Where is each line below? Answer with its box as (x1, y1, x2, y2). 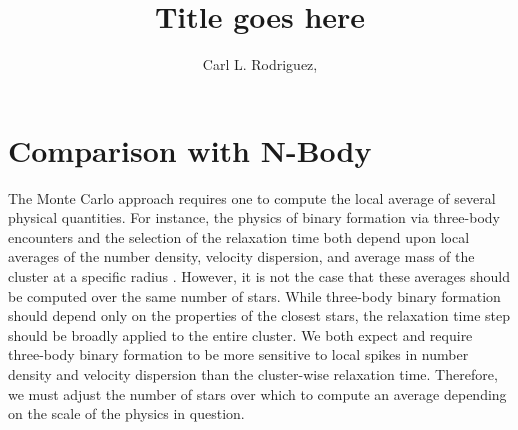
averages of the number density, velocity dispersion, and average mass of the (8, 246, 475, 267)
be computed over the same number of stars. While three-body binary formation (8, 285, 501, 306)
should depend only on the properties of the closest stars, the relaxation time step (8, 305, 510, 326)
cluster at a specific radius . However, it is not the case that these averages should (8, 266, 510, 287)
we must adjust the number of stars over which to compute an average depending (8, 383, 507, 404)
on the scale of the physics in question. (8, 403, 245, 424)
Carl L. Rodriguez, (202, 54, 318, 75)
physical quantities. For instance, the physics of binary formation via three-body (8, 207, 500, 228)
